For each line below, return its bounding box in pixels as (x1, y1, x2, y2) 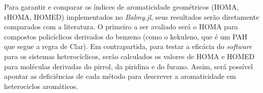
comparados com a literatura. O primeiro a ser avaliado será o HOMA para (4, 21, 238, 32)
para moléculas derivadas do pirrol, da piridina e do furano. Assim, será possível (4, 61, 253, 71)
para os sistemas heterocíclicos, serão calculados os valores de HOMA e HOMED (4, 51, 255, 61)
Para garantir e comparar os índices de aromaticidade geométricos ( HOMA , (4, 2, 239, 12)
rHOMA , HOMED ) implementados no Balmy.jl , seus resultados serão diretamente (4, 11, 259, 22)
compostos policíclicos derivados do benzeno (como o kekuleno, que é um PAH (4, 31, 248, 41)
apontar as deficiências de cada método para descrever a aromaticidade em (4, 71, 236, 81)
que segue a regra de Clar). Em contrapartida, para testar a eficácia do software (4, 41, 252, 52)
